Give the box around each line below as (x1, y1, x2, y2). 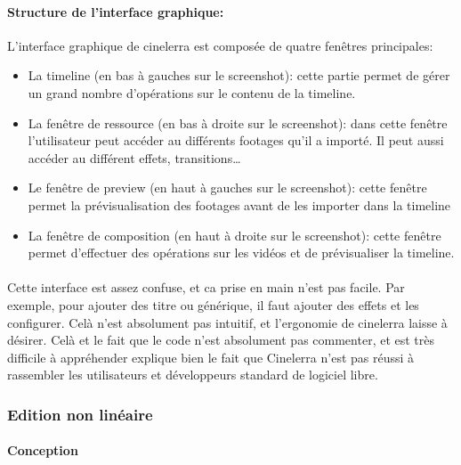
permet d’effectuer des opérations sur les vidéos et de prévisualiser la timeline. (28, 243, 455, 262)
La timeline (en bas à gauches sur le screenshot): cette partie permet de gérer (28, 66, 450, 85)
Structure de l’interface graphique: (7, 2, 224, 20)
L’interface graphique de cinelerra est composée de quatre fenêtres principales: (7, 36, 433, 54)
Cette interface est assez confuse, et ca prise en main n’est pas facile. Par (7, 278, 405, 297)
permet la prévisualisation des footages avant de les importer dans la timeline (28, 195, 451, 214)
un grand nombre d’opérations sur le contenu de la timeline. (28, 83, 356, 102)
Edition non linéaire (7, 403, 153, 425)
